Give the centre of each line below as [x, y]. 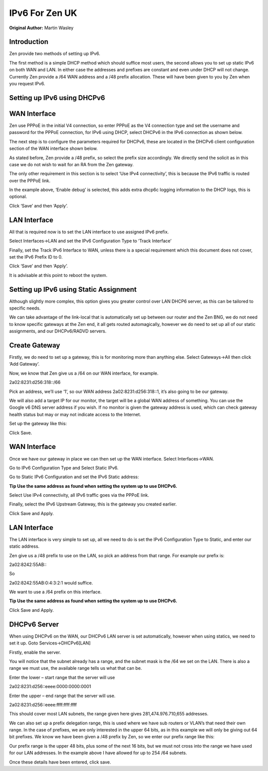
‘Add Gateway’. [24, 364]
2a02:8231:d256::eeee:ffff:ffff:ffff [43, 705]
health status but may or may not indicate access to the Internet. [75, 414]
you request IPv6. [27, 84]
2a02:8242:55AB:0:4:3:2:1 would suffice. [51, 582]
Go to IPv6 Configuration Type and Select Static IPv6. [64, 468]
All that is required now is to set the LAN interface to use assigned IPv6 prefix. [89, 232]
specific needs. [25, 308]
